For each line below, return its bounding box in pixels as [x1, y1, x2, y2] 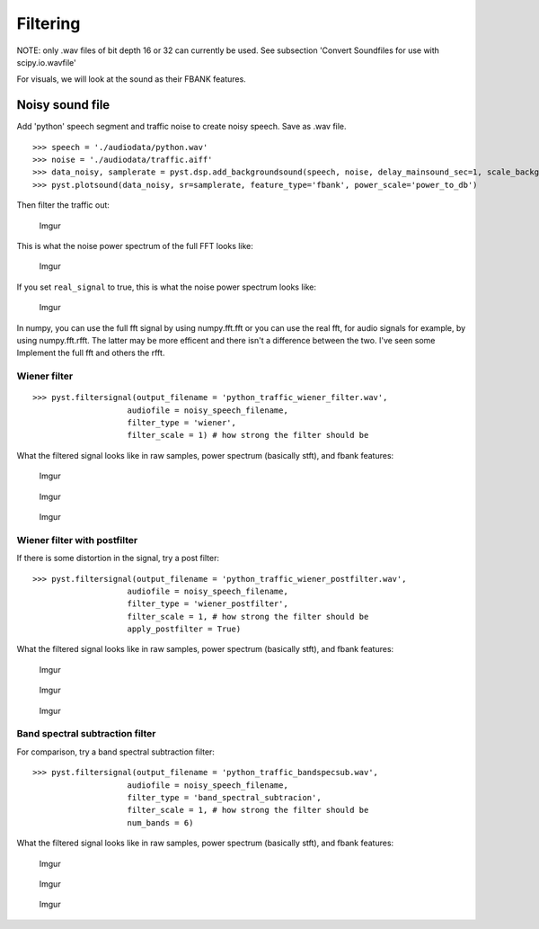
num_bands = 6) [127, 817, 194, 827]
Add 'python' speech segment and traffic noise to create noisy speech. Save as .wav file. [16, 121, 347, 132]
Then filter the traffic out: [16, 200, 110, 210]
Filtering [16, 13, 81, 33]
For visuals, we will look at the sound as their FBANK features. [16, 74, 246, 85]
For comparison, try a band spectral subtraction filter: [16, 746, 216, 757]
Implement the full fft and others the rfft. [16, 347, 165, 359]
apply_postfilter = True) [127, 624, 242, 634]
